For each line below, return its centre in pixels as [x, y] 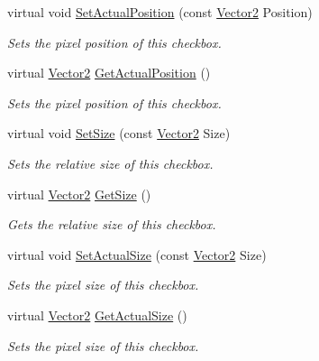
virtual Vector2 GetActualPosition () [109, 73]
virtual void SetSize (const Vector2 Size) [119, 133]
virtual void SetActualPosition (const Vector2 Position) [160, 12]
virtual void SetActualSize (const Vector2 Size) [137, 254]
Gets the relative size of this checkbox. [112, 224]
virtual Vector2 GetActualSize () [97, 315]
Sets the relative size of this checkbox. [110, 163]
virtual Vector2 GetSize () [79, 194]
